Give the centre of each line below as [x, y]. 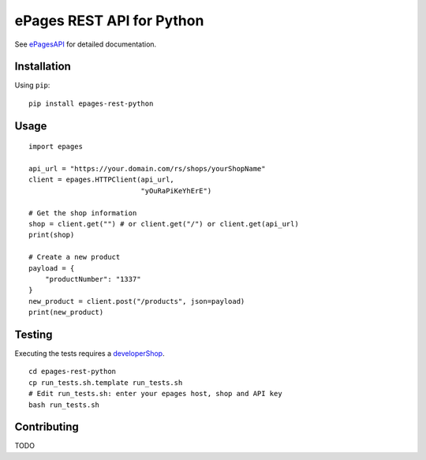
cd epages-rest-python [73, 372]
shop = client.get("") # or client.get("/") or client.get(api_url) [164, 224]
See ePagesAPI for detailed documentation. [86, 44]
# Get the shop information [83, 213]
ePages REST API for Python [109, 21]
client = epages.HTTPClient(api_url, [102, 180]
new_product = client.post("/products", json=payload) [137, 301]
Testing [34, 334]
